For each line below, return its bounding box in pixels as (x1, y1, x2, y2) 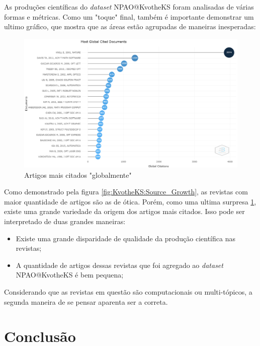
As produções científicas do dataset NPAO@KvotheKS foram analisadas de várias (4, 2, 254, 12)
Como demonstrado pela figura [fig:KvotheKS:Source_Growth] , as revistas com (4, 186, 248, 197)
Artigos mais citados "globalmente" (24, 169, 132, 180)
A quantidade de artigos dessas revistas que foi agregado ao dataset (16, 259, 223, 270)
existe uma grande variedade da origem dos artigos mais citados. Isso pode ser (4, 206, 245, 217)
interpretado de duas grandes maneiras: (4, 216, 126, 227)
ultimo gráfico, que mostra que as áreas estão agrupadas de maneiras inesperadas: (4, 21, 256, 32)
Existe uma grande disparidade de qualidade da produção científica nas (16, 233, 235, 243)
